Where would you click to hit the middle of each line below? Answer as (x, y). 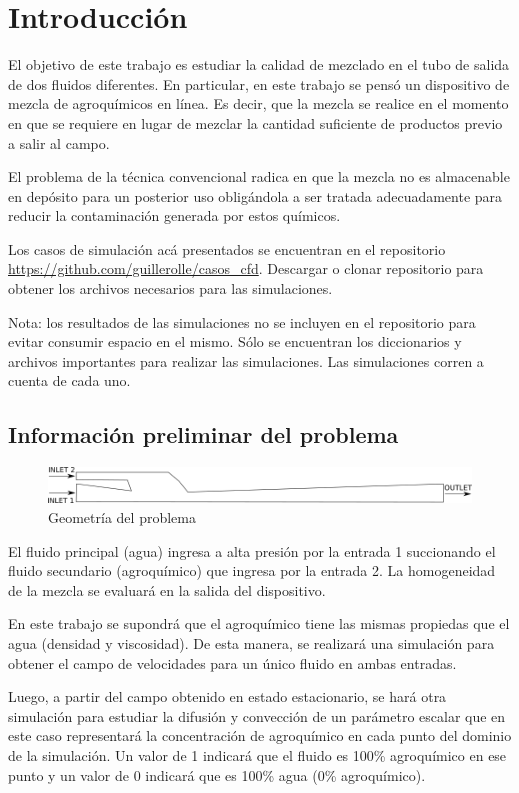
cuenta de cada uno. (69, 380)
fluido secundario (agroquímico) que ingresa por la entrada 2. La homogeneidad (252, 570)
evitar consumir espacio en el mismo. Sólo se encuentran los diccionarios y (235, 341)
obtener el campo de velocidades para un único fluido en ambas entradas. (232, 662)
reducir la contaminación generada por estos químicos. (174, 215)
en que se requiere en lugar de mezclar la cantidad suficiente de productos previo (255, 122)
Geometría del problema (122, 516)
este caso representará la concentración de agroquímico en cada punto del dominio (260, 735)
